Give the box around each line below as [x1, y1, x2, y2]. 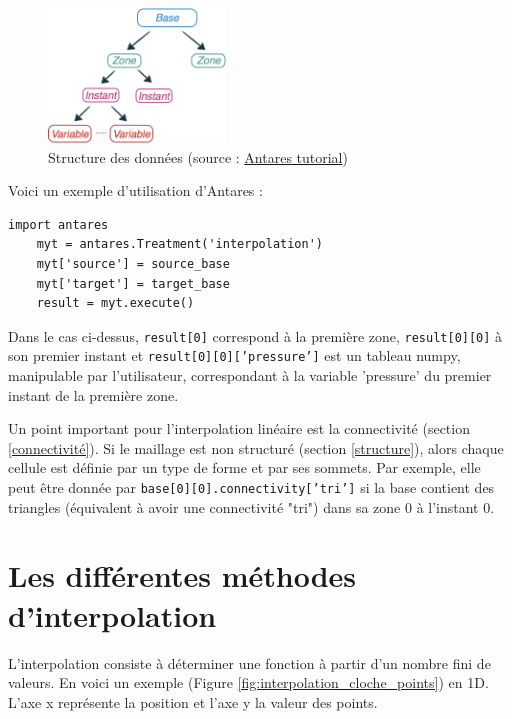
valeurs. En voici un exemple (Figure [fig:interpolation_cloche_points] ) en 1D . [8, 672, 489, 693]
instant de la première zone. [8, 384, 179, 405]
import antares [8, 217, 109, 232]
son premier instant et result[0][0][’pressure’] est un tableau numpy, [8, 345, 461, 366]
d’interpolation [8, 594, 217, 635]
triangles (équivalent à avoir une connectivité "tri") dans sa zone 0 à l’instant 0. [8, 496, 495, 517]
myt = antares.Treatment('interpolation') [36, 237, 323, 252]
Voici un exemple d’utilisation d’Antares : [8, 180, 263, 201]
